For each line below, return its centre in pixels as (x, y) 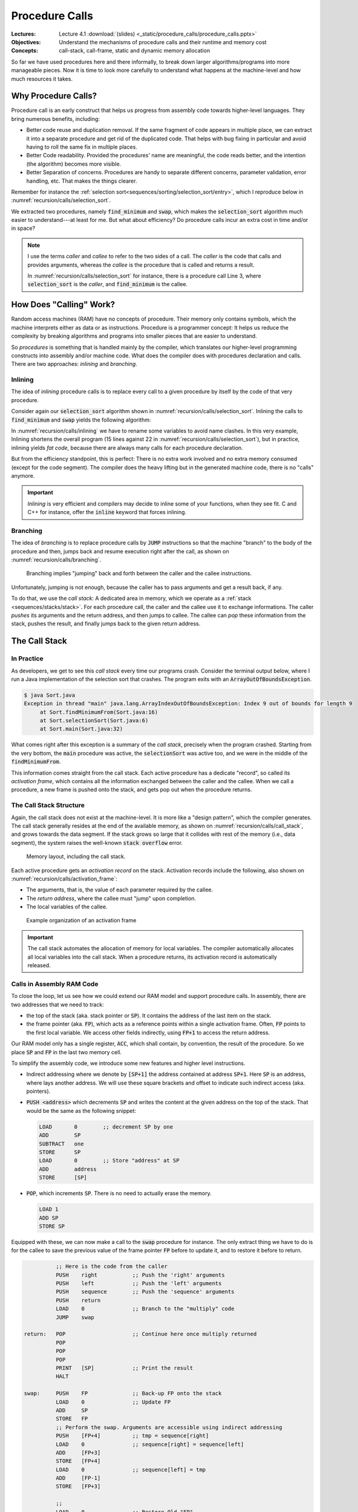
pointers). (38, 1091)
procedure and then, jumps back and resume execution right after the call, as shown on (120, 551)
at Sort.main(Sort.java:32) (81, 729)
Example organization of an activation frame (81, 921)
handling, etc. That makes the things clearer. (82, 181)
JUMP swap (75, 1317)
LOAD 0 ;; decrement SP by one (106, 1127)
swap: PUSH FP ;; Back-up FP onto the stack (123, 1393)
